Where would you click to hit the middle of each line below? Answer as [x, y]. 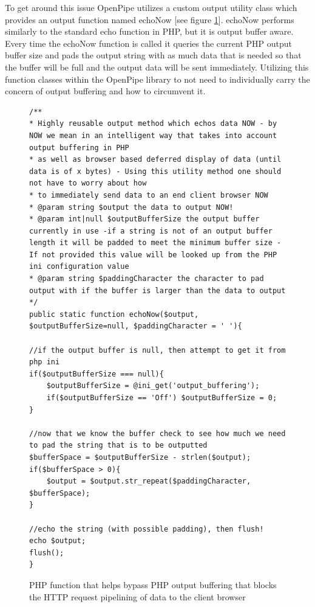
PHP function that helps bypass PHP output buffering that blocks [153, 584]
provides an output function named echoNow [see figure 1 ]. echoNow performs [150, 19]
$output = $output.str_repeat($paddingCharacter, [149, 481]
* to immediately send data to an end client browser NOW [149, 195]
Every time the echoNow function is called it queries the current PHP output [149, 43]
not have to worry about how [88, 183]
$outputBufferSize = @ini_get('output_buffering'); [153, 386]
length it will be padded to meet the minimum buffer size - [155, 243]
